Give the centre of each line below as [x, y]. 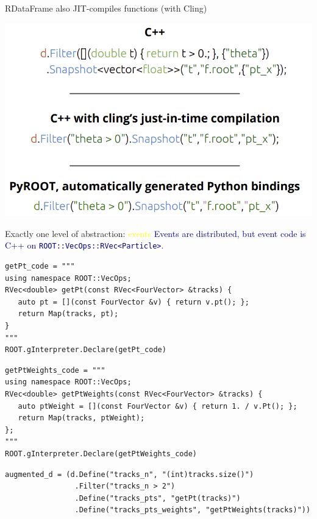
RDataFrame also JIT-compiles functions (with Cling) [106, 8]
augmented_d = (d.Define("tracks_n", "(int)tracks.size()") [130, 474]
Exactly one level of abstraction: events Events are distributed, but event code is [155, 233]
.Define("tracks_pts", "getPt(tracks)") [158, 498]
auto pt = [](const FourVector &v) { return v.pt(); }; [134, 302]
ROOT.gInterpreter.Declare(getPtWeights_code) [101, 454]
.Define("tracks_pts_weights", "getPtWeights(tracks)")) [193, 510]
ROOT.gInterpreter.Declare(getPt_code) [86, 350]
